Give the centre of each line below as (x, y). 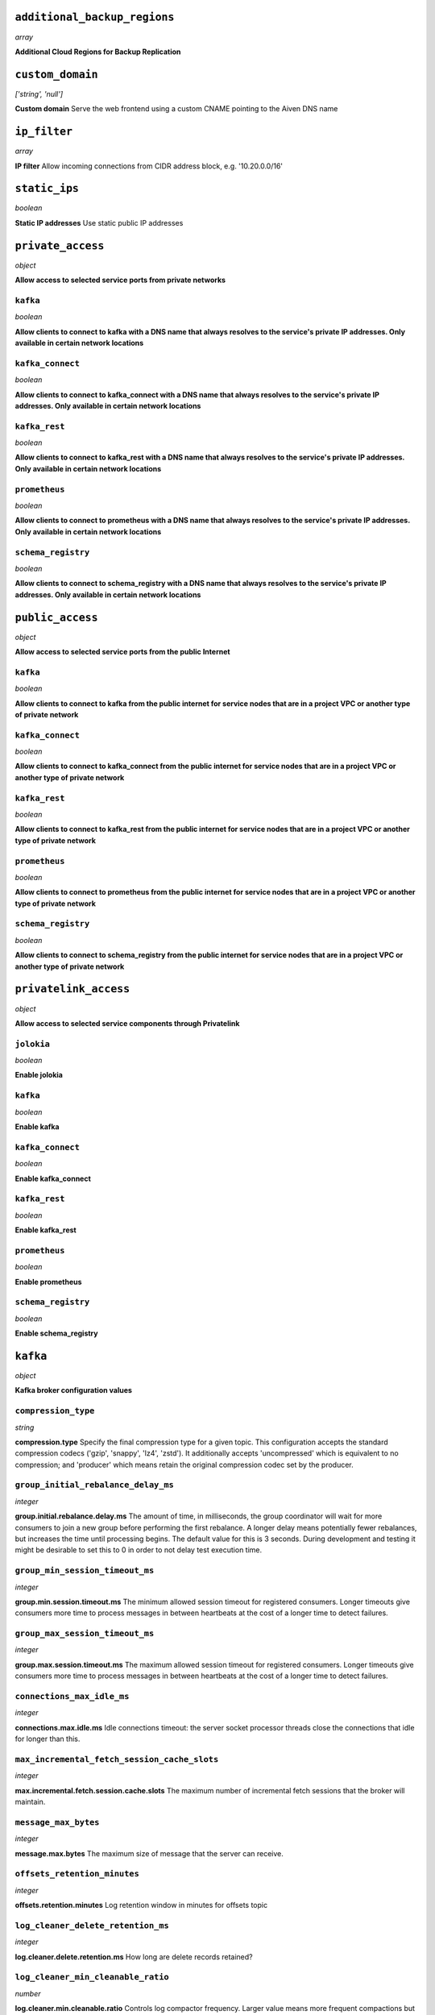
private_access (60, 245)
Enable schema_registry (56, 1333)
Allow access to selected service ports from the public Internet (122, 652)
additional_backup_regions (95, 17)
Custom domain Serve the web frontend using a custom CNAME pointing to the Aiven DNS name (176, 109)
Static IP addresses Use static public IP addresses (99, 222)
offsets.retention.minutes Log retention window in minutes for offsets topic (141, 1905)
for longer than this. (48, 1739)
